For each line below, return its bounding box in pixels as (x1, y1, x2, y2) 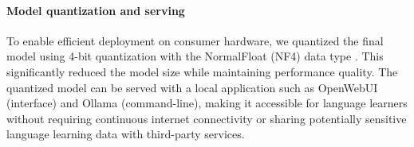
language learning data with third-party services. (6, 126, 245, 142)
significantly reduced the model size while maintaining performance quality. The (6, 63, 398, 79)
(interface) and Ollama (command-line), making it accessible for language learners (6, 95, 408, 111)
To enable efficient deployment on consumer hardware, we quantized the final (6, 32, 384, 48)
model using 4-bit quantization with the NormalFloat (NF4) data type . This (6, 48, 384, 64)
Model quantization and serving (6, 2, 185, 18)
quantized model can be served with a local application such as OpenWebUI (6, 79, 378, 95)
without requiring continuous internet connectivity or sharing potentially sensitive (6, 110, 407, 126)
